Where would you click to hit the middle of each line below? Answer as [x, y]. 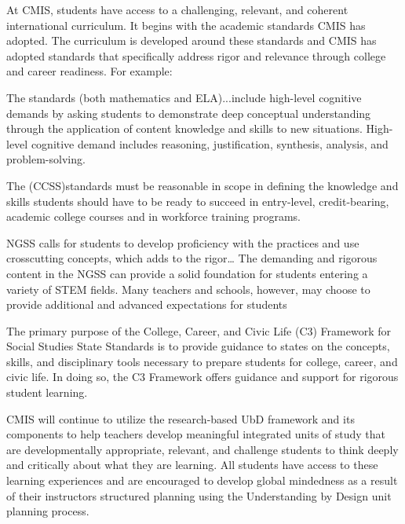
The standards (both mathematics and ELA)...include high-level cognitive [184, 97]
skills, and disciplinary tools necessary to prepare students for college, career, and [202, 361]
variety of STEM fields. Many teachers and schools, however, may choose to [188, 289]
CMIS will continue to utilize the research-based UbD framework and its [181, 418]
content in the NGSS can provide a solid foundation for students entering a [187, 273]
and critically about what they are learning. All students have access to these [192, 465]
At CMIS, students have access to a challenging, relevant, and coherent [177, 9]
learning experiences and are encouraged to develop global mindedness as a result [202, 480]
